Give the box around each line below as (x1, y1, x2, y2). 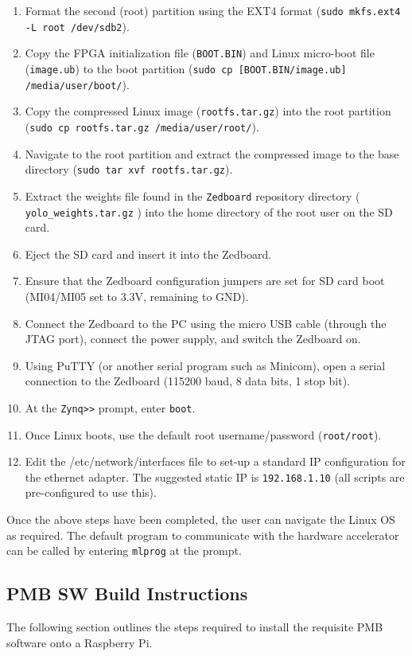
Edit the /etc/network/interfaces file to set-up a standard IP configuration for (25, 453, 406, 470)
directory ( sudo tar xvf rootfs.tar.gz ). (25, 161, 233, 178)
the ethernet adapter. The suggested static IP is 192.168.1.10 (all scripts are (25, 468, 405, 485)
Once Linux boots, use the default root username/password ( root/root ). (25, 426, 382, 443)
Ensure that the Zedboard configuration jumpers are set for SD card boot (25, 272, 385, 289)
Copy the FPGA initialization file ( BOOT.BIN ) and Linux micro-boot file (25, 45, 375, 61)
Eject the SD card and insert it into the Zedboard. (25, 245, 272, 262)
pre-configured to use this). (25, 484, 157, 501)
